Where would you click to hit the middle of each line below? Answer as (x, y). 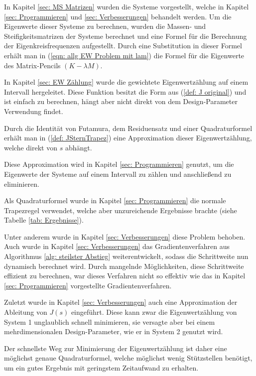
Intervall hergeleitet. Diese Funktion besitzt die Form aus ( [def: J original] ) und (125, 91)
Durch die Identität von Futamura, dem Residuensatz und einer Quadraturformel (128, 128)
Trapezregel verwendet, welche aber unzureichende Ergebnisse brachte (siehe (121, 210)
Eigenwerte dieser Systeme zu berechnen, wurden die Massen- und (105, 26)
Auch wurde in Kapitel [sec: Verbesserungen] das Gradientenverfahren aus (117, 246)
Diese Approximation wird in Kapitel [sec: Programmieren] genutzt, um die (119, 164)
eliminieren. (22, 184)
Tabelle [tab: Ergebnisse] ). (44, 220)
